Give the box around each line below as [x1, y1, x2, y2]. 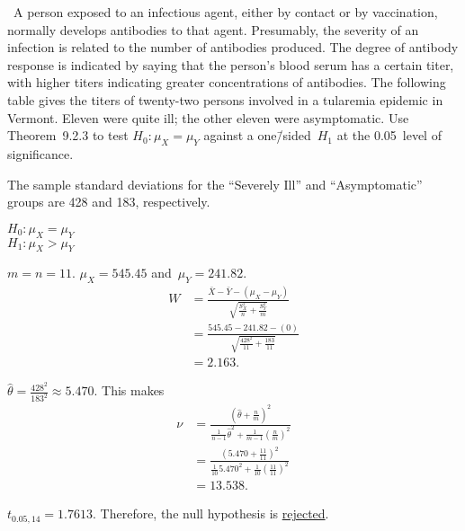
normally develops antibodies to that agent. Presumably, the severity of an [7, 20, 419, 39]
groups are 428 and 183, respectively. [7, 192, 210, 211]
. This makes [94, 381, 165, 400]
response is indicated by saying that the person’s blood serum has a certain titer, [7, 55, 454, 74]
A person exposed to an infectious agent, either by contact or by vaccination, [13, 3, 438, 21]
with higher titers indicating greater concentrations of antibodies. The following [7, 73, 446, 92]
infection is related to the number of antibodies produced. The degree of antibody [7, 38, 459, 57]
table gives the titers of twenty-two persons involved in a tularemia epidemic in [7, 90, 443, 109]
